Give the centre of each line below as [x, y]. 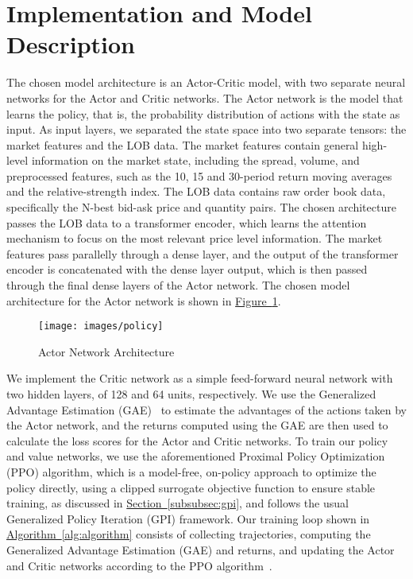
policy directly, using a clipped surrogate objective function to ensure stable [191, 487]
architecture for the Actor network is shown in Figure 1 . [144, 300]
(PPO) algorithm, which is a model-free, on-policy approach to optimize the [191, 472]
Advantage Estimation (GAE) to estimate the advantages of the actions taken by [206, 409]
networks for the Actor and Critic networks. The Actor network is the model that [205, 97]
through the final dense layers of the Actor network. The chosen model [178, 285]
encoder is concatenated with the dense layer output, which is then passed [187, 269]
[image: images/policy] [101, 326]
